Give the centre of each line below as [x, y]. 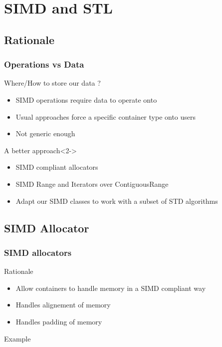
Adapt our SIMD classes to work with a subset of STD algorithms [117, 201]
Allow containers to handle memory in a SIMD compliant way [111, 288]
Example [17, 338]
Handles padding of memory [59, 321]
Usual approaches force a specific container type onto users [106, 116]
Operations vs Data [44, 64]
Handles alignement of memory [63, 305]
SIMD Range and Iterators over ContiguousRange [92, 184]
